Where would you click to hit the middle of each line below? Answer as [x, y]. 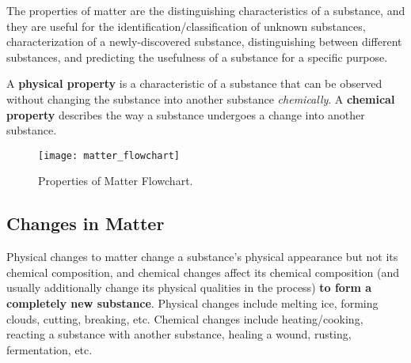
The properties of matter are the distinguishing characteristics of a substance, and [206, 10]
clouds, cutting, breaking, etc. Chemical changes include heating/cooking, [185, 318]
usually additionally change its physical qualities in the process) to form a [189, 287]
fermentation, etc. [49, 349]
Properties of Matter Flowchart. [116, 181]
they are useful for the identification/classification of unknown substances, [186, 26]
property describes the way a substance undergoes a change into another [186, 114]
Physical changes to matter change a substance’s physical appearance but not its [202, 257]
